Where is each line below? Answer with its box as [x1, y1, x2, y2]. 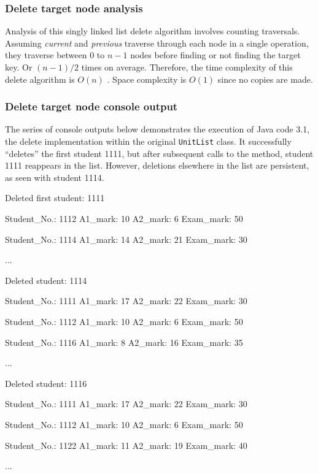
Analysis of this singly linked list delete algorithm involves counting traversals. [5, 25, 300, 37]
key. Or [5, 61, 33, 73]
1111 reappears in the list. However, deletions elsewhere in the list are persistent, [5, 159, 309, 172]
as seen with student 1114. [5, 170, 104, 183]
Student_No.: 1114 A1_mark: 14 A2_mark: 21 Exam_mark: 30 [5, 232, 247, 245]
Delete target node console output [5, 99, 178, 114]
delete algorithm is [5, 72, 75, 85]
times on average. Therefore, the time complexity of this [81, 61, 293, 73]
